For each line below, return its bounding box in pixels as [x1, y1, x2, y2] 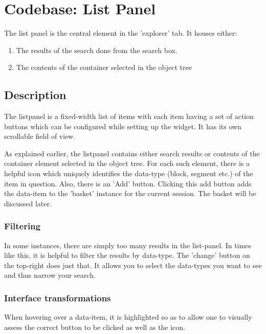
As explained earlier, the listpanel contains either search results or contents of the [4, 148, 260, 158]
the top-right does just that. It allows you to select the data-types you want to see [4, 259, 262, 270]
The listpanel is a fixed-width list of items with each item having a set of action [4, 111, 254, 122]
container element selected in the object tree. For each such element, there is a [4, 158, 250, 169]
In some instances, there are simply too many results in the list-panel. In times [4, 240, 251, 250]
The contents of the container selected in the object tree [16, 62, 192, 73]
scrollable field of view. [4, 131, 76, 141]
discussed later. [4, 198, 52, 208]
